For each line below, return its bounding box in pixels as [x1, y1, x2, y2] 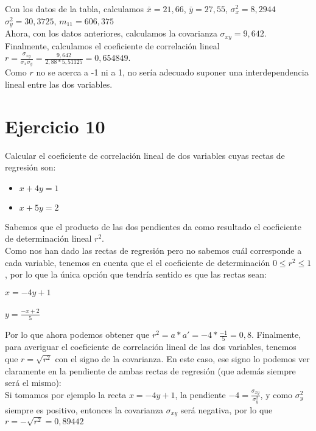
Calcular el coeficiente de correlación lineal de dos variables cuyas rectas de [5, 149, 285, 161]
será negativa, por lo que [180, 403, 273, 416]
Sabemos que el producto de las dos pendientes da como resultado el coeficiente [5, 220, 301, 233]
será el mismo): [5, 376, 61, 389]
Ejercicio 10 [5, 113, 105, 138]
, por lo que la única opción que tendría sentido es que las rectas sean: [5, 268, 267, 281]
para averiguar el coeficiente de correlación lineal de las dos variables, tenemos [5, 340, 297, 353]
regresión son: [5, 161, 56, 173]
